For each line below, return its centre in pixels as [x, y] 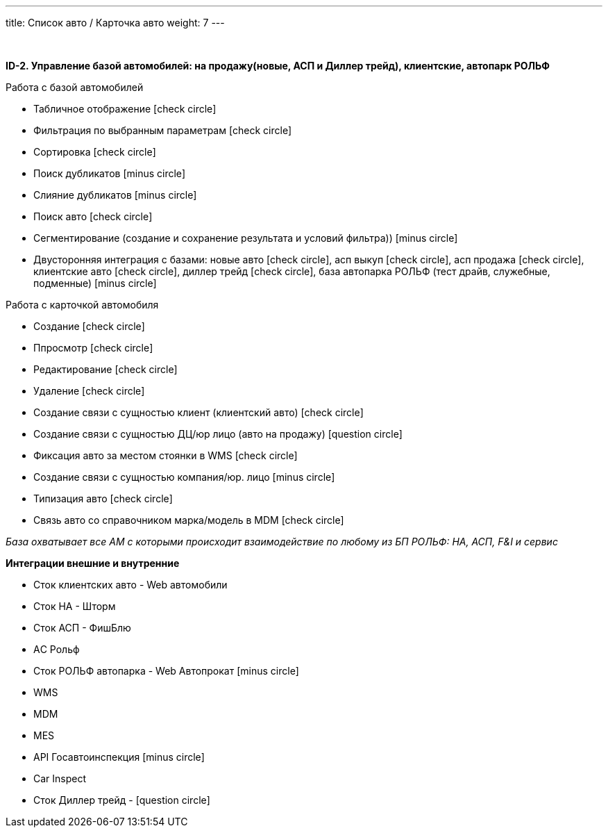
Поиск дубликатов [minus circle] [110, 173]
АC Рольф [57, 649]
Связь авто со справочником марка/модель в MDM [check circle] [189, 520]
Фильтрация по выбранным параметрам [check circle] [163, 130]
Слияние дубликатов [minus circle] [115, 195]
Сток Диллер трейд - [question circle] [122, 800]
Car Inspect [60, 778]
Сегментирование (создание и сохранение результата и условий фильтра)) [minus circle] [246, 238]
